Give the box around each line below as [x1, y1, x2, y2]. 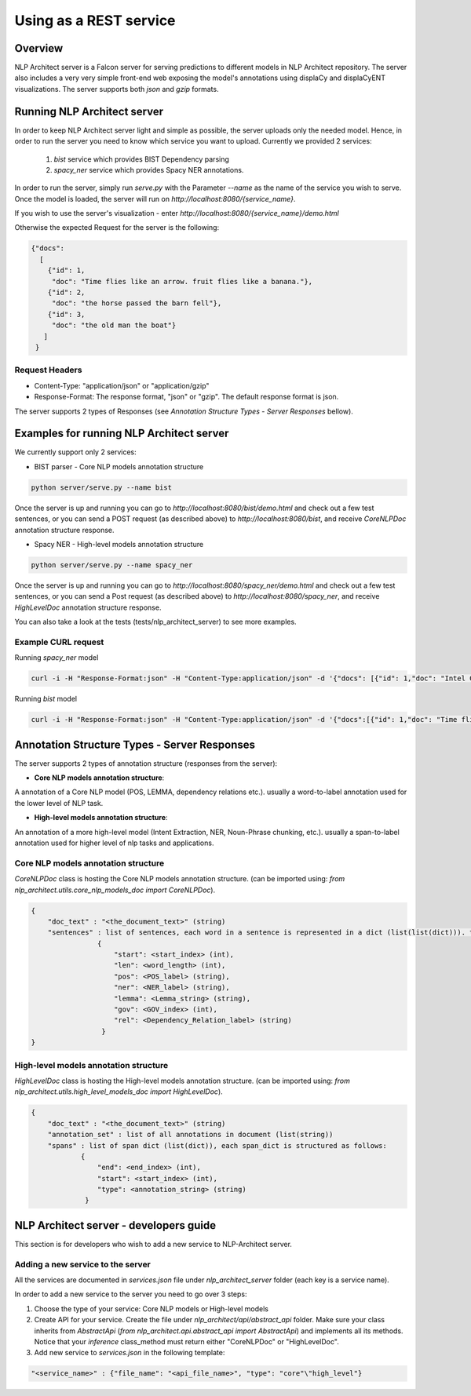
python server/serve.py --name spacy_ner [31, 560, 193, 569]
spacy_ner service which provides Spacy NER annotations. [53, 165, 244, 174]
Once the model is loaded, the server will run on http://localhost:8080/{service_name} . [14, 194, 296, 203]
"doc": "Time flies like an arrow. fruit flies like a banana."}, [51, 277, 313, 286]
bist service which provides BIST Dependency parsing [53, 154, 229, 164]
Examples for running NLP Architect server [14, 427, 229, 440]
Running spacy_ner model [14, 653, 99, 662]
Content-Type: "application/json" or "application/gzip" [34, 381, 210, 390]
